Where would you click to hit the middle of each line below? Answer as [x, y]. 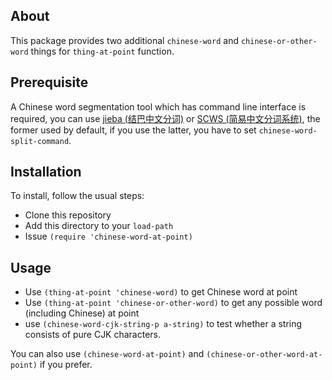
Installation [46, 172]
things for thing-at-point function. [102, 51]
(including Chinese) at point [82, 313]
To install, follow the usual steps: [77, 196]
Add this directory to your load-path [99, 226]
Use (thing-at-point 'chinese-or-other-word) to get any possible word [173, 303]
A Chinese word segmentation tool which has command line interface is [158, 106]
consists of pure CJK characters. [93, 335]
